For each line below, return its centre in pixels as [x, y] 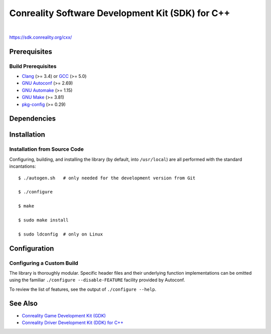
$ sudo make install [43, 220]
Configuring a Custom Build [44, 263]
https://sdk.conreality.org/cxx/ [41, 37]
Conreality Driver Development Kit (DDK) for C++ [73, 322]
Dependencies [33, 119]
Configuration [32, 248]
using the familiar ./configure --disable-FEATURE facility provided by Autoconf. [97, 280]
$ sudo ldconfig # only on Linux [60, 234]
